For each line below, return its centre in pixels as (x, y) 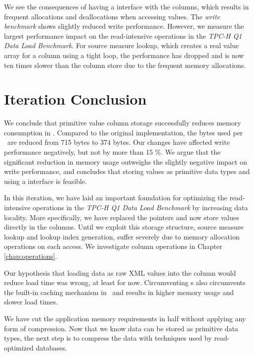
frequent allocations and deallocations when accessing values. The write (112, 16)
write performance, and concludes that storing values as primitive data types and (127, 171)
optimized (19, 347)
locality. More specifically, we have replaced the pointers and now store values (122, 217)
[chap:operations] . (31, 256)
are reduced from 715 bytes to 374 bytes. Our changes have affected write (118, 142)
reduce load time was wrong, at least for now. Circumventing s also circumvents (125, 282)
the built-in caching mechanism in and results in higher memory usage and (119, 292)
